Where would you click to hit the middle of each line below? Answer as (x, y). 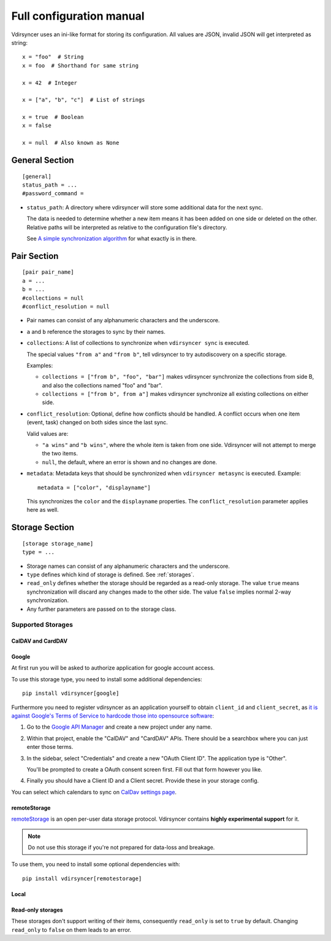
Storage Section (43, 528)
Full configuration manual (78, 16)
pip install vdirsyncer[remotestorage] (82, 878)
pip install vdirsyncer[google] (71, 693)
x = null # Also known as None (71, 143)
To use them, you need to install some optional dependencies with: (96, 864)
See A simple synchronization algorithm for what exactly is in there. (112, 238)
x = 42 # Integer (50, 83)
